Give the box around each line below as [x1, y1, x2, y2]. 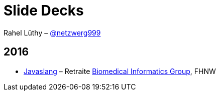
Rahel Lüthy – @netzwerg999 [4, 28, 101, 37]
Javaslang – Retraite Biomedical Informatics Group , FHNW [24, 66, 216, 75]
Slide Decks [4, 2, 84, 19]
